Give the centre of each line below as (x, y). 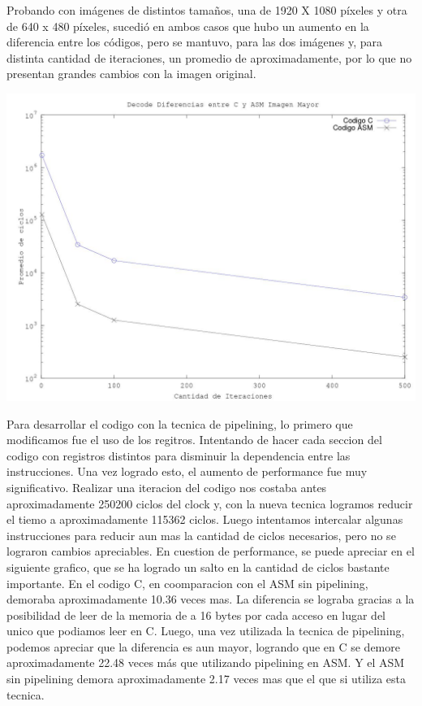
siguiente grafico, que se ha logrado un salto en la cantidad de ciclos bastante (198, 567)
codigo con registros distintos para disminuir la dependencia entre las (179, 455)
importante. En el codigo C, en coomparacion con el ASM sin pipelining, (187, 583)
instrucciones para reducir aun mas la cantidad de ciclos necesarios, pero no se (201, 535)
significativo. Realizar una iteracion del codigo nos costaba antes (167, 487)
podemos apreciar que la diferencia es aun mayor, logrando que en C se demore (203, 646)
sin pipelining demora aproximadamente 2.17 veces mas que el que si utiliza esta (206, 679)
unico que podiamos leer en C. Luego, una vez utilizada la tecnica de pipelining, (206, 631)
